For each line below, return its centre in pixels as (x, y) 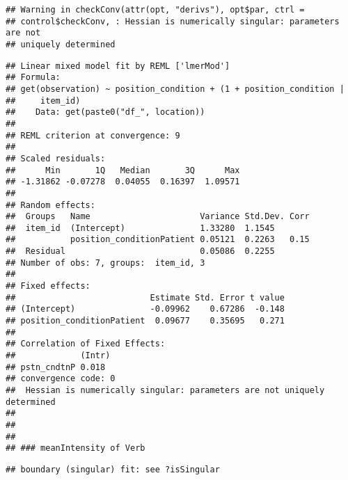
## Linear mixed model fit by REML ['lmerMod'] (118, 66)
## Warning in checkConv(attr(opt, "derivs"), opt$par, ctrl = (155, 10)
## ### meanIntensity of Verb (76, 448)
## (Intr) (58, 356)
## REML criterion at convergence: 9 (93, 135)
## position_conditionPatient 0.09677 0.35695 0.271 (145, 321)
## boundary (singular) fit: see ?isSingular (113, 469)
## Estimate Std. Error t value (145, 297)
